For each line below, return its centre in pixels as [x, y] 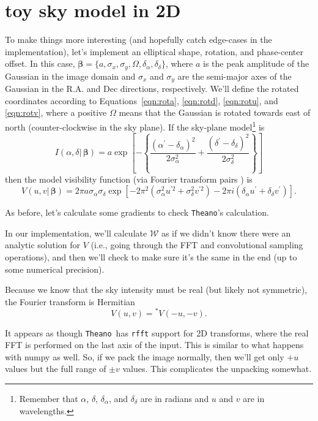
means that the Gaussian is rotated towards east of [215, 112]
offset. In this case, [40, 63]
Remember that [49, 398]
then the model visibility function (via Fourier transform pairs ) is [129, 179]
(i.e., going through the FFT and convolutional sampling [197, 245]
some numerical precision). [55, 269]
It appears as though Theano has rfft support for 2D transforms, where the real [157, 332]
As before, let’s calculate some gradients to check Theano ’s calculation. [137, 212]
